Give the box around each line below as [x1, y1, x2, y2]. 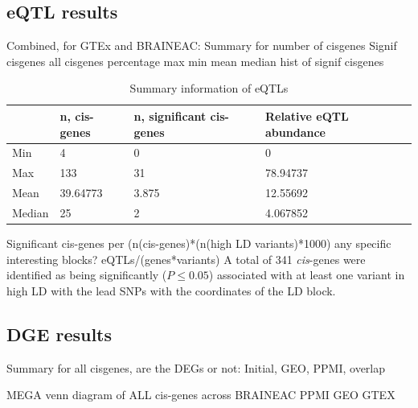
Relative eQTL [265, 107, 349, 124]
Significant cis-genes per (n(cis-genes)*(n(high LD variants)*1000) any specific [6, 235, 391, 252]
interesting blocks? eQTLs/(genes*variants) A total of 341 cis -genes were [6, 250, 366, 267]
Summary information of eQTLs [129, 80, 289, 97]
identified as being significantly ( [6, 266, 167, 283]
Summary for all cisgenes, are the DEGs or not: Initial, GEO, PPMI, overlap [6, 359, 386, 376]
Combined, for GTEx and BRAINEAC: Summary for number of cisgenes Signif [6, 37, 397, 54]
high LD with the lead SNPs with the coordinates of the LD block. [6, 282, 336, 299]
